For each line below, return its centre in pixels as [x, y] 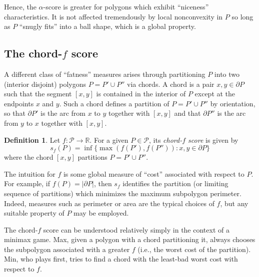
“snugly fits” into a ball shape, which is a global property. [107, 26]
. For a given [109, 139]
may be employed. [101, 213]
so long [242, 16]
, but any [234, 203]
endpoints [19, 103]
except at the [215, 94]
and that [187, 113]
